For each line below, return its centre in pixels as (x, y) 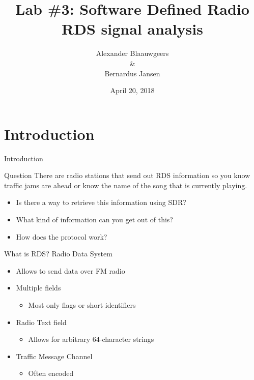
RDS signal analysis (132, 29)
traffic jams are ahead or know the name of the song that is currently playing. (126, 185)
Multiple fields (38, 288)
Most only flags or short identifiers (82, 304)
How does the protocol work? (62, 236)
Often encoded (51, 373)
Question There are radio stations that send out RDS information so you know (127, 175)
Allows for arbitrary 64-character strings (91, 339)
